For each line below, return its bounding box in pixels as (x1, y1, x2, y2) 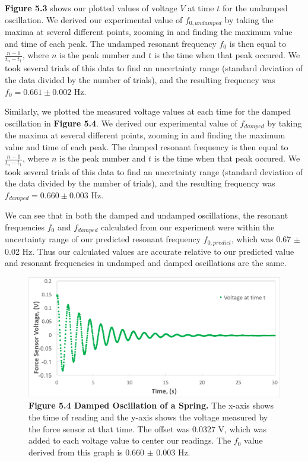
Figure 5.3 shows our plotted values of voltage (5, 2, 177, 14)
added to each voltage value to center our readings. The (28, 434, 231, 447)
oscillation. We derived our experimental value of (5, 13, 183, 26)
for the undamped (222, 2, 288, 14)
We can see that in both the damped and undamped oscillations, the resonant (5, 209, 288, 221)
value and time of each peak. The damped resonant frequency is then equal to (5, 140, 288, 153)
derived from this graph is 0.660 (28, 445, 145, 458)
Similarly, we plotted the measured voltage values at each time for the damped (5, 105, 291, 118)
